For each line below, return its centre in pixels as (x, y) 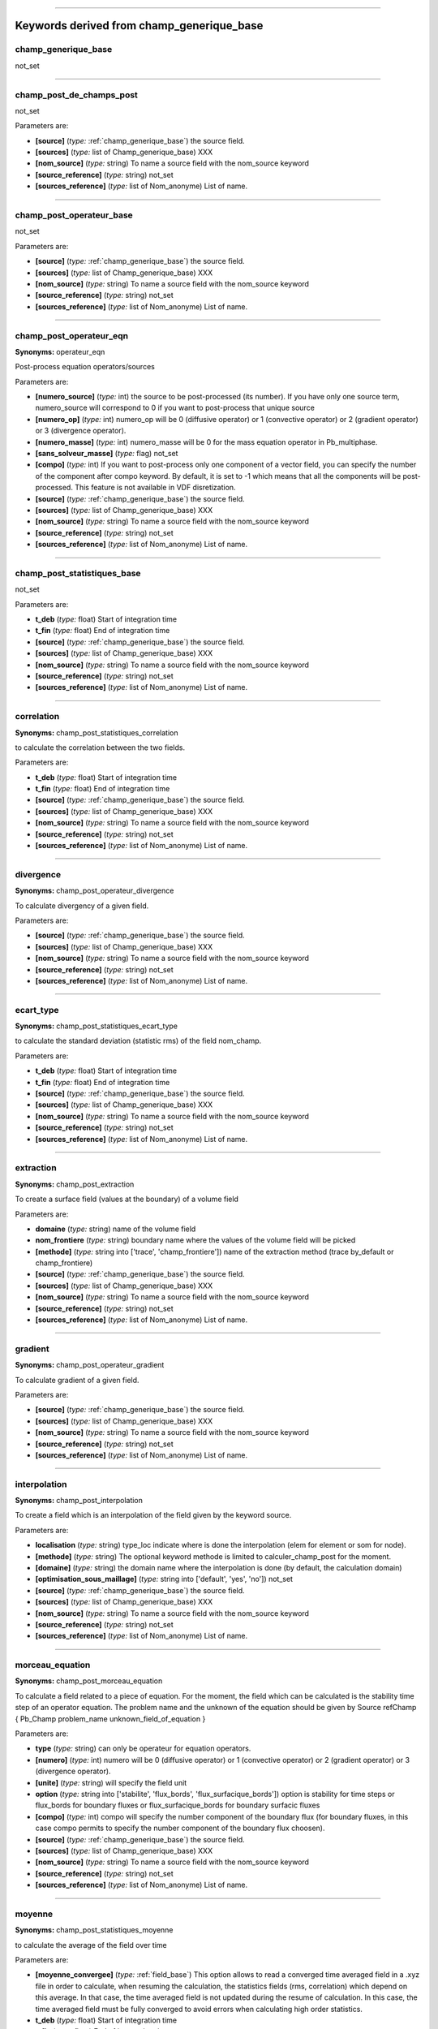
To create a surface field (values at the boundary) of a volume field (127, 1199)
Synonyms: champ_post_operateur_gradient (90, 1365)
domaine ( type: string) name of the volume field (116, 1229)
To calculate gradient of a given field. (77, 1380)
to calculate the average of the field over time (91, 1945)
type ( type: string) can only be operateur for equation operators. (143, 1748)
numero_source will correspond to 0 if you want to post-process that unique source (175, 408)
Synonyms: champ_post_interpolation (79, 1501)
